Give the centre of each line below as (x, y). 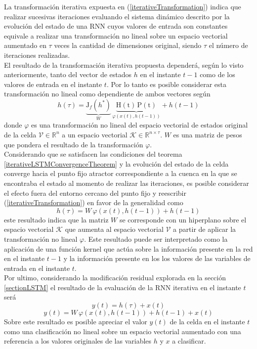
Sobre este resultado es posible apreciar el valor (76, 322)
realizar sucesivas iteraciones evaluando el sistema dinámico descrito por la (117, 16)
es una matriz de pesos (208, 134)
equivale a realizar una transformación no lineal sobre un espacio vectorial (116, 35)
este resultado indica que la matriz (56, 219)
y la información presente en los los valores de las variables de (157, 258)
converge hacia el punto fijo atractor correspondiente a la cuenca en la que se (121, 173)
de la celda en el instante (207, 322)
